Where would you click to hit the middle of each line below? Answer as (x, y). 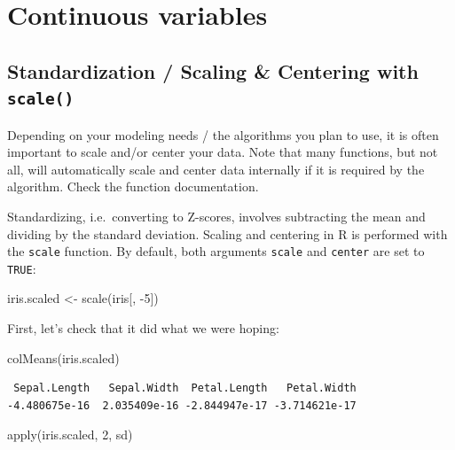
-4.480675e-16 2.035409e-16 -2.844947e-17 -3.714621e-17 (182, 405)
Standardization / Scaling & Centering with (213, 70)
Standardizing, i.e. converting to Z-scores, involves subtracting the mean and (216, 216)
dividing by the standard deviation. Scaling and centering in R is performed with (227, 233)
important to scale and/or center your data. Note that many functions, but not (223, 152)
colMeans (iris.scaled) (63, 357)
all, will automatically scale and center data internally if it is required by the (216, 169)
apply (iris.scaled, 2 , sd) (70, 434)
